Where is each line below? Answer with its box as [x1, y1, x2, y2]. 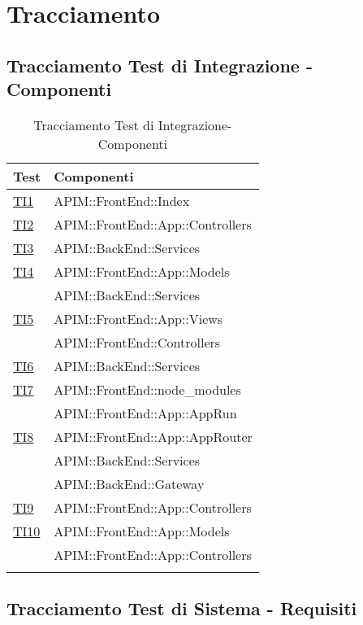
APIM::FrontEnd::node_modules [54, 379, 241, 399]
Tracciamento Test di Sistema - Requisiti [6, 596, 357, 621]
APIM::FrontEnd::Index [54, 190, 190, 210]
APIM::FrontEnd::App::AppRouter [54, 426, 253, 446]
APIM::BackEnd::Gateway [54, 474, 205, 493]
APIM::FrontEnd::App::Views [54, 308, 223, 328]
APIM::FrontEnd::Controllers [54, 332, 221, 352]
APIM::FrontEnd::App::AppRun [54, 403, 237, 422]
